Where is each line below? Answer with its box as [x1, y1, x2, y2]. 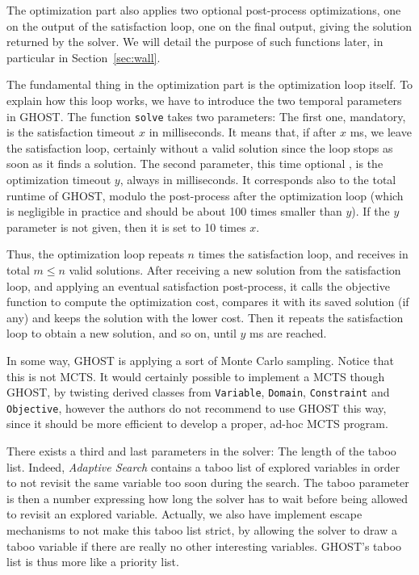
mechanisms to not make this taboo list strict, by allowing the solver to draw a [6, 522, 397, 538]
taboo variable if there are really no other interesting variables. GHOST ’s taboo [6, 537, 402, 554]
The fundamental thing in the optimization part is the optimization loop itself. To [6, 76, 413, 93]
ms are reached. [249, 325, 327, 342]
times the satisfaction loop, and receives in [198, 246, 409, 262]
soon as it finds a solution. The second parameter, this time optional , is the [6, 155, 383, 172]
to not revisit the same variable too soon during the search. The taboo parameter [6, 474, 409, 491]
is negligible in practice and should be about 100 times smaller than [6, 203, 342, 220]
